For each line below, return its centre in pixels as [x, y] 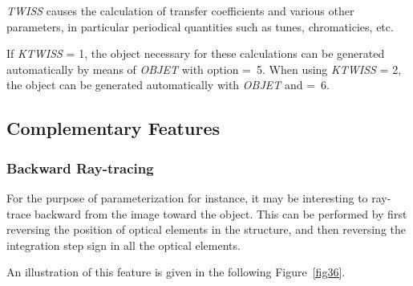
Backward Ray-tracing [80, 168]
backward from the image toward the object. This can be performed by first [221, 213]
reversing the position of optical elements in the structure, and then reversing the [206, 229]
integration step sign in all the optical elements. [123, 245]
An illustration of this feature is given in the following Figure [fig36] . [176, 272]
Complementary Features [113, 128]
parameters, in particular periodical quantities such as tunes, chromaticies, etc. [200, 26]
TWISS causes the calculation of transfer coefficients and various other [180, 10]
